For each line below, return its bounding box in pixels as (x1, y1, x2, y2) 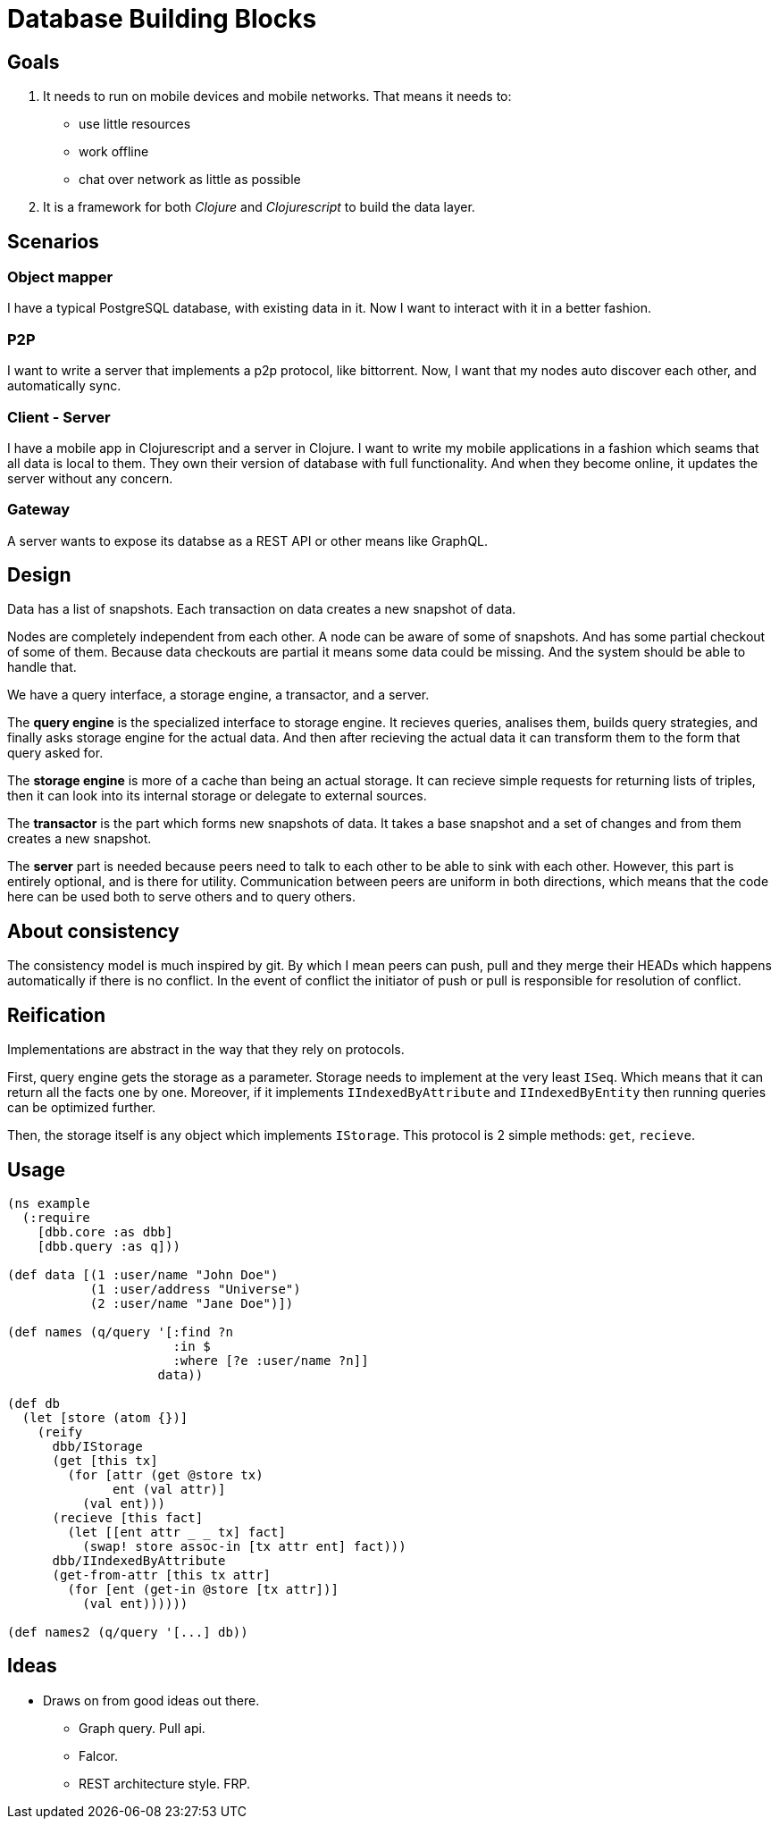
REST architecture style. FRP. (79, 1775, 250, 1791)
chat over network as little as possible (79, 172, 301, 188)
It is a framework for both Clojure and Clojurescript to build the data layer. (43, 199, 475, 215)
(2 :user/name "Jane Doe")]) (89, 1296, 294, 1311)
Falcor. (79, 1747, 118, 1763)
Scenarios (7, 230, 99, 253)
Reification (7, 1003, 106, 1026)
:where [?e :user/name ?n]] (172, 1353, 369, 1369)
